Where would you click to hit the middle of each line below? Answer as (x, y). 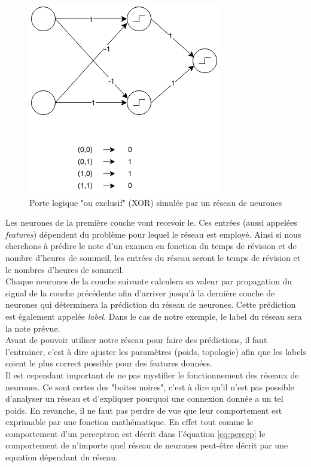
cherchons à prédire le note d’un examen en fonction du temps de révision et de (151, 246)
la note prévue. (33, 328)
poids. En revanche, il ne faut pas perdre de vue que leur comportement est (144, 410)
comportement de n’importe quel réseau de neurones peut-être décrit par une (147, 445)
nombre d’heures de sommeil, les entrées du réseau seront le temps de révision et (153, 257)
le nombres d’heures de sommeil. (65, 269)
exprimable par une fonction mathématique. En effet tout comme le (129, 422)
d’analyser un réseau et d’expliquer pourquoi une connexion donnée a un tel (144, 398)
